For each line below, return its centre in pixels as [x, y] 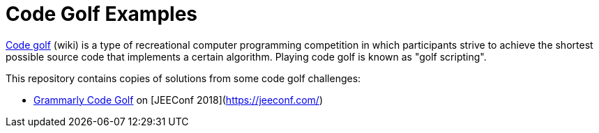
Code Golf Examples [101, 14]
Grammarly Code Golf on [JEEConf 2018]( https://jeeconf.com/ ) [178, 100]
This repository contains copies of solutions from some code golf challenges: [183, 78]
